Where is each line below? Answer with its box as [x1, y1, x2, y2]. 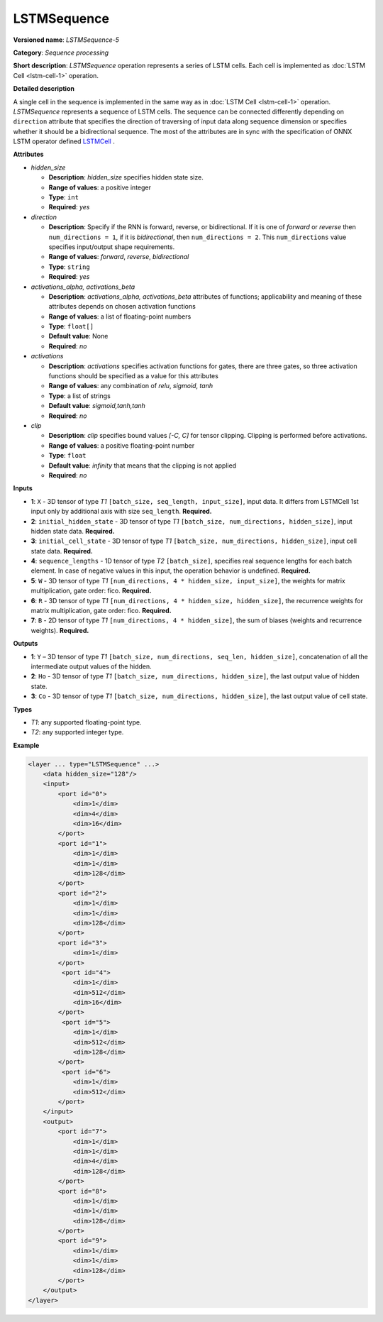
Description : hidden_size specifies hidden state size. [48, 173, 204, 182]
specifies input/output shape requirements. [48, 242, 175, 251]
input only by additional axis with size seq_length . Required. [30, 507, 212, 516]
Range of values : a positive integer [48, 183, 152, 192]
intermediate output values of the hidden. [30, 662, 152, 671]
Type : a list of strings [48, 391, 111, 400]
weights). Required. [30, 626, 89, 634]
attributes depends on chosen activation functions [48, 302, 196, 311]
